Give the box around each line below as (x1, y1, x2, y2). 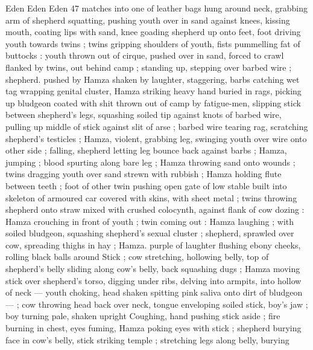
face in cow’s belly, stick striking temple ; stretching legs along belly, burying (5, 333, 289, 346)
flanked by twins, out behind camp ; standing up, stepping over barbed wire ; (5, 60, 292, 73)
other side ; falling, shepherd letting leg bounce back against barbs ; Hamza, (5, 144, 287, 157)
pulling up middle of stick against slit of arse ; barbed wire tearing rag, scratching (5, 120, 308, 132)
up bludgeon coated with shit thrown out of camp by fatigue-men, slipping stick (5, 96, 301, 109)
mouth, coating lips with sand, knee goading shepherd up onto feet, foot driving (5, 25, 301, 38)
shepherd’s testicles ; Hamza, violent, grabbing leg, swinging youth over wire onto (5, 132, 307, 144)
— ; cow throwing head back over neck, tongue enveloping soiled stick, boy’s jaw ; (5, 297, 308, 310)
